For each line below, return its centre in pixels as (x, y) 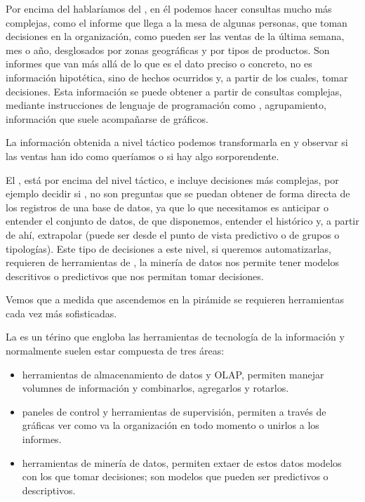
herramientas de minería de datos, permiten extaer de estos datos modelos (182, 462)
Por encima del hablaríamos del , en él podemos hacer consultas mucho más (169, 8)
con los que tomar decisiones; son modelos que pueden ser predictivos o (175, 476)
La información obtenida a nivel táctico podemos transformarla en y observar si (177, 142)
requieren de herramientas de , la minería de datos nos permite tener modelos (172, 262)
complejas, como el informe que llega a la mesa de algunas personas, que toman (177, 22)
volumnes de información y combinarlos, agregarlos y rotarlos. (155, 388)
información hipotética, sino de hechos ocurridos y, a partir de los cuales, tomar (177, 77)
